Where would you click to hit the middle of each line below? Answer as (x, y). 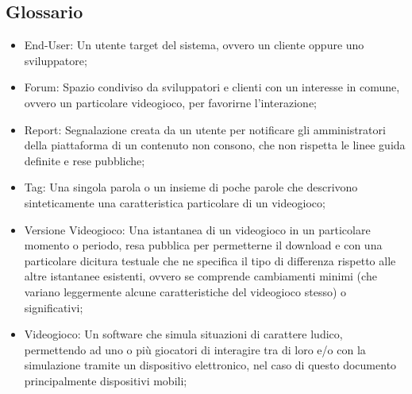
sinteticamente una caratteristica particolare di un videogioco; (175, 202)
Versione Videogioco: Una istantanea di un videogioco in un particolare (197, 229)
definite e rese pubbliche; (85, 160)
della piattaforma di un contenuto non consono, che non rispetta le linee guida (215, 145)
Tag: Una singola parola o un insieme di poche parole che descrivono (191, 187)
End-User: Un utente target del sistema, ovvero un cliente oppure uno (194, 45)
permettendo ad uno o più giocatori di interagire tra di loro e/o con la (195, 349)
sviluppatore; (56, 60)
